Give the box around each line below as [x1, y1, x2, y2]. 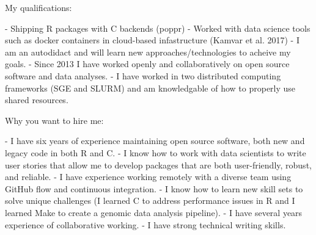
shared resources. [5, 93, 68, 106]
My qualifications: [5, 1, 72, 13]
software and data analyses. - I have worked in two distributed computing [5, 69, 281, 82]
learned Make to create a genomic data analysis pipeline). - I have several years [5, 206, 303, 219]
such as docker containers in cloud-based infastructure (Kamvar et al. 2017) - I [5, 34, 299, 46]
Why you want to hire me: [5, 114, 104, 126]
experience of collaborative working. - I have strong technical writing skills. [5, 218, 286, 231]
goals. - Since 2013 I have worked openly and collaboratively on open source [5, 57, 290, 70]
